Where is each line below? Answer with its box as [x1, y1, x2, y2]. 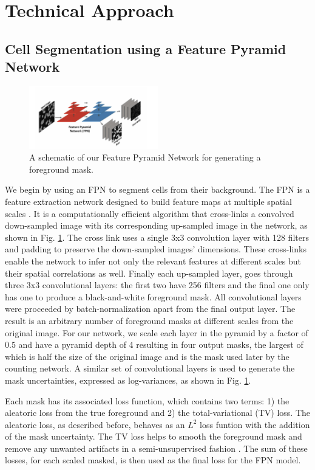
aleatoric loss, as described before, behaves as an [5, 418, 185, 430]
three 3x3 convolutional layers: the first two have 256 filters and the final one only [5, 278, 310, 291]
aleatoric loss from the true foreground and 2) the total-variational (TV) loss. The [5, 406, 310, 419]
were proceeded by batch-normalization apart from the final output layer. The [5, 302, 296, 315]
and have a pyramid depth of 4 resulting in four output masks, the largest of [18, 338, 303, 351]
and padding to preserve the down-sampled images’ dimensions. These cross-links [5, 243, 307, 255]
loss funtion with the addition [200, 418, 310, 430]
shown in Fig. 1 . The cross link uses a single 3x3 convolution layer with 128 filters [5, 230, 309, 243]
